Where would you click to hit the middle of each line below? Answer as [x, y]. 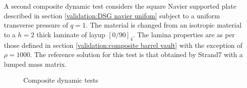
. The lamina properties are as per [184, 34]
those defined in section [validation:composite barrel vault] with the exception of [123, 45]
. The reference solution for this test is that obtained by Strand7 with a [136, 54]
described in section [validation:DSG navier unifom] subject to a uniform [112, 15]
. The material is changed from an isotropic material [164, 25]
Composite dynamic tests [61, 80]
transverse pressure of [36, 25]
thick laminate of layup [71, 34]
